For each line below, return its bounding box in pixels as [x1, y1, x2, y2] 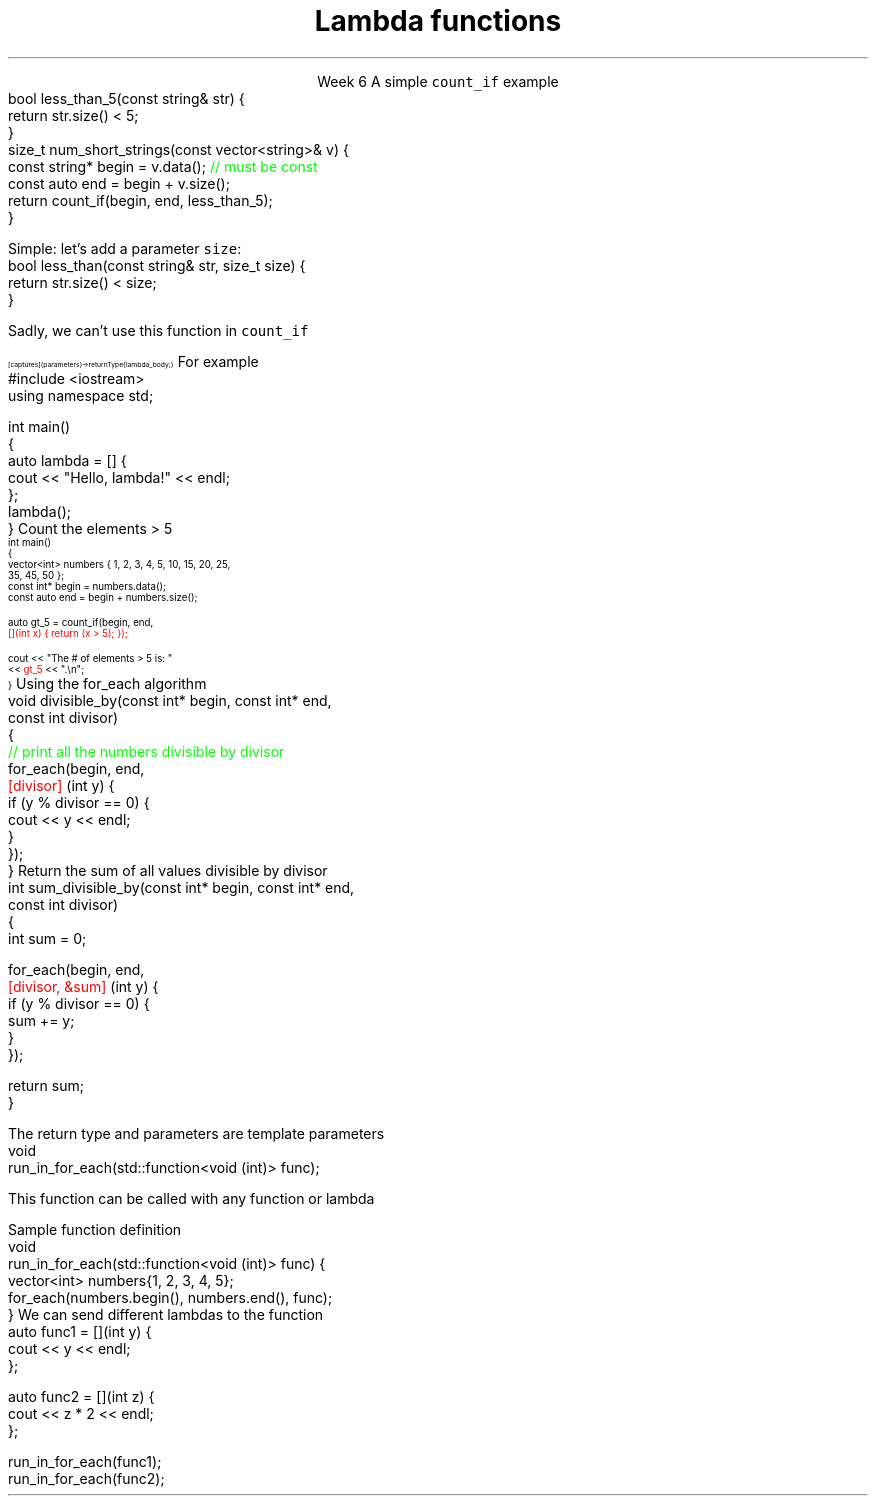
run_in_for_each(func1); [8, 1452, 162, 1470]
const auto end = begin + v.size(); [8, 174, 230, 192]
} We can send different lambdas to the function [8, 1305, 324, 1323]
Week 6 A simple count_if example [317, 72, 559, 90]
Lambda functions [314, 4, 562, 38]
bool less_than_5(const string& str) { [8, 89, 245, 107]
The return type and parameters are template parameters [8, 1124, 385, 1142]
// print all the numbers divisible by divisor [8, 742, 285, 760]
